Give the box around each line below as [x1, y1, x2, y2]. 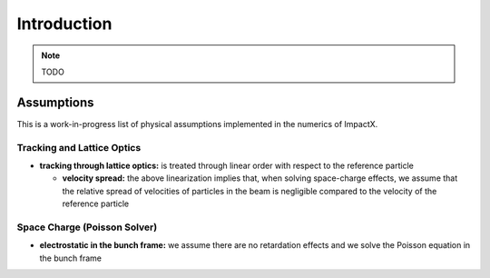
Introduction [16, 14, 113, 34]
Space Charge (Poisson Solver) [16, 221, 158, 233]
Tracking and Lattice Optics [16, 141, 142, 154]
